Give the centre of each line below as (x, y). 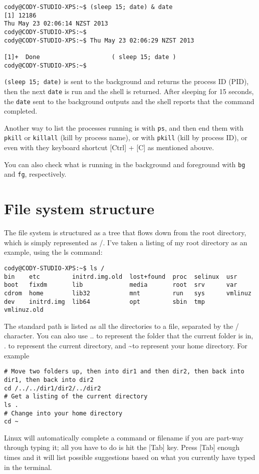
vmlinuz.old (24, 310)
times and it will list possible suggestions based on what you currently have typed (130, 457)
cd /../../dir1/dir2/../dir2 (53, 388)
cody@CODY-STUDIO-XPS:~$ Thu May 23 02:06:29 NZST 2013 (99, 40)
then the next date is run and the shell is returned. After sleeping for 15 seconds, (129, 91)
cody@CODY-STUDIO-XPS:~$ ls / (54, 268)
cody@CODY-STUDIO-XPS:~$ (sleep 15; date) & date (88, 7)
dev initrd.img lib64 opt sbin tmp (104, 302)
